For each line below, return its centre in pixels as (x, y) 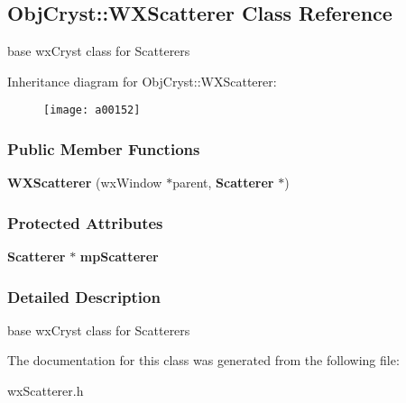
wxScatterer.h (46, 391)
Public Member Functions (104, 148)
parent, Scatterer (223, 183)
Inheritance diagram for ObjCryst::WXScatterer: (142, 81)
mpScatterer (119, 256)
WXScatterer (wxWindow (85, 183)
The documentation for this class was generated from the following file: (203, 360)
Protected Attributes (85, 222)
